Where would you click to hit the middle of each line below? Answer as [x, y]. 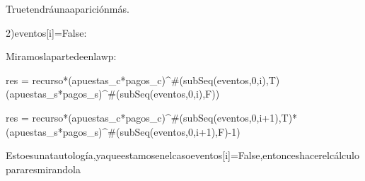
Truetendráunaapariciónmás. [68, 8]
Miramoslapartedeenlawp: [61, 56]
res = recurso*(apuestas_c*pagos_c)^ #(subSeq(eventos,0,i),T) [143, 80]
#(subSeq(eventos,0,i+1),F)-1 [172, 131]
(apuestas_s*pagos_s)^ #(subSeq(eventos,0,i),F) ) [113, 94]
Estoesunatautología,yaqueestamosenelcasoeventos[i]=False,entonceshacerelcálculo [182, 155]
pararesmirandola [43, 169]
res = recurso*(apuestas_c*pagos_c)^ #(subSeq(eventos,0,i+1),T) [149, 117]
